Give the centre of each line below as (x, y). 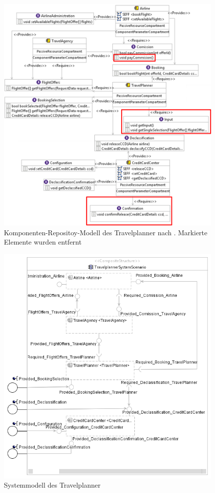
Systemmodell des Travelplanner (52, 485)
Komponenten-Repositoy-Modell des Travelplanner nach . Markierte (106, 232)
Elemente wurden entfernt (43, 242)
